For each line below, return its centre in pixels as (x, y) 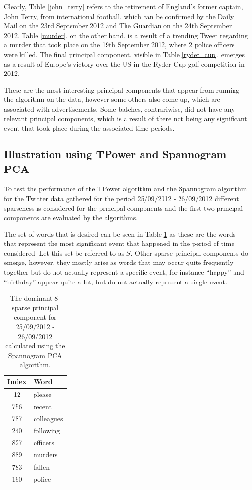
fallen (41, 466)
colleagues (48, 418)
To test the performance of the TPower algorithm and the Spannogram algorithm (126, 189)
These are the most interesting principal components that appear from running (122, 89)
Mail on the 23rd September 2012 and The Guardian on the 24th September (118, 26)
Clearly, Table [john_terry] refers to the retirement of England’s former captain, (124, 6)
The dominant (31, 298)
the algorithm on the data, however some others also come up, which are (112, 99)
